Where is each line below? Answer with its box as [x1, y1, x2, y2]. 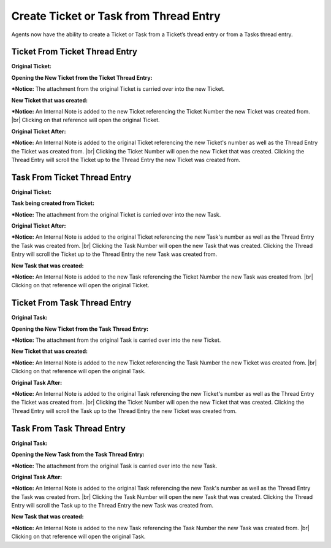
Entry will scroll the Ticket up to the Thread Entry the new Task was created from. [11, 250, 218, 258]
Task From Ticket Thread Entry [11, 172, 132, 182]
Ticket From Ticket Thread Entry [11, 47, 138, 57]
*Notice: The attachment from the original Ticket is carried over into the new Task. [11, 210, 221, 218]
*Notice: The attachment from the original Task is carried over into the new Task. [11, 462, 218, 469]
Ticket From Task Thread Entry [11, 298, 132, 308]
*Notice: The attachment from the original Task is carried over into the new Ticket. [11, 336, 221, 344]
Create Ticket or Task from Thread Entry [11, 9, 221, 23]
